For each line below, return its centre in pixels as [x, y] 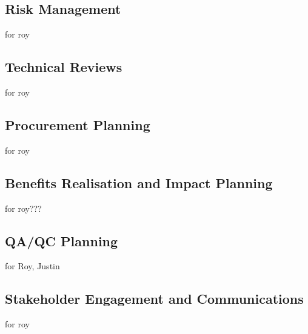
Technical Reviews [64, 67]
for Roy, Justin [32, 266]
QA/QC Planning [62, 241]
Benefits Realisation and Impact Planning [139, 182]
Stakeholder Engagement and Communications [154, 299]
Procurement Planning [78, 124]
